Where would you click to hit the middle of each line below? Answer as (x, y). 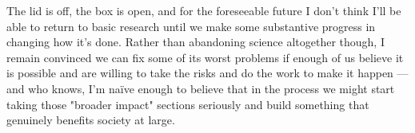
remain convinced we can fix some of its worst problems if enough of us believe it (205, 57)
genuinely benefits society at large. (91, 120)
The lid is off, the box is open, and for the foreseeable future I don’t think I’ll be (204, 10)
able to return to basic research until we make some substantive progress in (191, 26)
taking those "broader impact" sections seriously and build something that (188, 104)
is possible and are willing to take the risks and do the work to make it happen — (207, 73)
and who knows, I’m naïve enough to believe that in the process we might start (201, 88)
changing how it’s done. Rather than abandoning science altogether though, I (196, 42)
